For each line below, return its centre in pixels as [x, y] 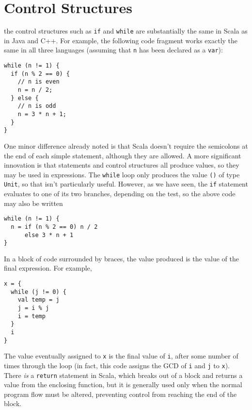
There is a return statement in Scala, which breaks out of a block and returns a [123, 375]
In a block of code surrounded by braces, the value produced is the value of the [121, 258]
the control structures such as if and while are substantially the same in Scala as [126, 31]
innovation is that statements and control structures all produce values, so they [122, 165]
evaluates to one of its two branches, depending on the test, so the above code [120, 194]
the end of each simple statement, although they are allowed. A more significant [123, 155]
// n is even [39, 82]
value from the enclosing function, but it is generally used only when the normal [123, 384]
